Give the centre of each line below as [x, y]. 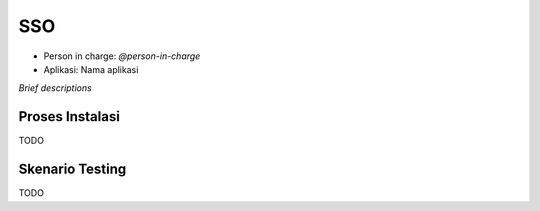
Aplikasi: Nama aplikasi [91, 69]
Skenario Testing [72, 169]
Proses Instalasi [69, 116]
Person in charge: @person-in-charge [122, 56]
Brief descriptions [55, 88]
